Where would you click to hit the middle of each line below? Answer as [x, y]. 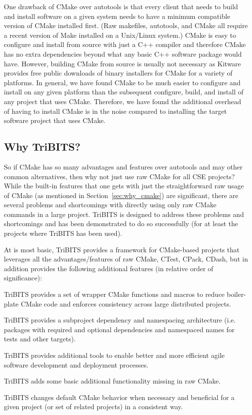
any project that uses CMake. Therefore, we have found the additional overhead [123, 101]
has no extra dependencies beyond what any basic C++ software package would [123, 54]
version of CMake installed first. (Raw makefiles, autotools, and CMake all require [126, 25]
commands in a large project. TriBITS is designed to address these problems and [124, 214]
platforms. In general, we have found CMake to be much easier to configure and [122, 82]
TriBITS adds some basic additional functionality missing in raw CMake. [112, 381]
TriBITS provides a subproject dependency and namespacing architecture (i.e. [120, 320]
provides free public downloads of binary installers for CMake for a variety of [118, 73]
